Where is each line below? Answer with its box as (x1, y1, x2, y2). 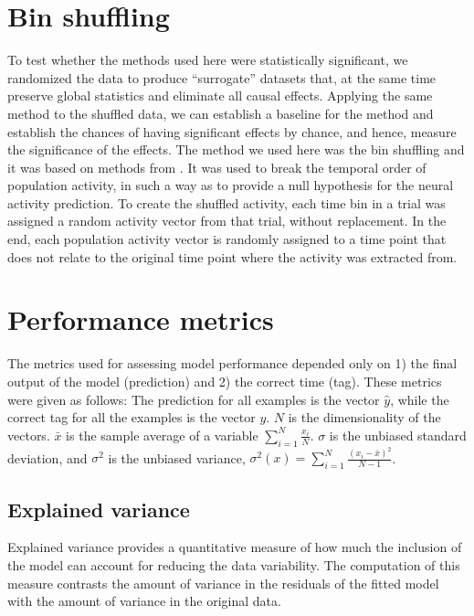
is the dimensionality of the (288, 408, 441, 427)
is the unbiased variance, (108, 448, 246, 467)
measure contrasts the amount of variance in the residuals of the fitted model (7, 573, 439, 592)
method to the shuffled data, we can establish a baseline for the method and (7, 103, 434, 122)
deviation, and (7, 448, 88, 467)
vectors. (7, 425, 50, 444)
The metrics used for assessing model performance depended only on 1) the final (7, 354, 458, 373)
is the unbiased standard (329, 425, 467, 444)
